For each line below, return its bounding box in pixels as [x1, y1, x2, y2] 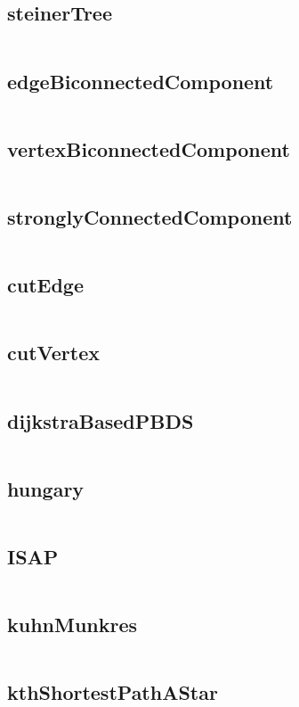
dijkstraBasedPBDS [7, 407, 194, 434]
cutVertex [7, 339, 100, 366]
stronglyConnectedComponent [7, 203, 293, 230]
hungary [7, 474, 85, 502]
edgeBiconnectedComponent [7, 67, 274, 95]
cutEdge [7, 271, 84, 299]
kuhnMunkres [7, 611, 138, 638]
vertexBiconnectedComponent [7, 135, 290, 162]
